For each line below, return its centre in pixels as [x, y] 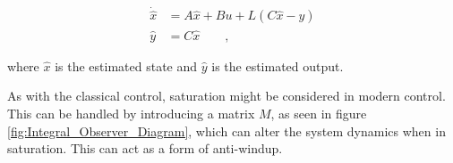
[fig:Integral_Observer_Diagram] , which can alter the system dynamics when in [226, 130]
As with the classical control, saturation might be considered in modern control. [226, 96]
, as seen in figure [319, 113]
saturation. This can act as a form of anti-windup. [145, 148]
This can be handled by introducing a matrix [131, 113]
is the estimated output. [278, 65]
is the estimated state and [126, 65]
